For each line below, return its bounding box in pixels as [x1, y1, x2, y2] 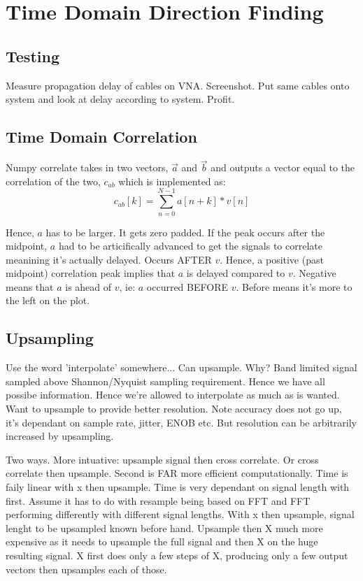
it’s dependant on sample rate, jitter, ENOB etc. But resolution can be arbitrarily [6, 415, 357, 429]
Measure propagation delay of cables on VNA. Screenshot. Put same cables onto [6, 78, 350, 92]
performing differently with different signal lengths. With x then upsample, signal [6, 507, 355, 522]
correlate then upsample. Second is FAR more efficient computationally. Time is [6, 466, 348, 480]
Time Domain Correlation [6, 126, 197, 148]
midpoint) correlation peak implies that [6, 266, 176, 280]
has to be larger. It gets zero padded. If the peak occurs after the [45, 224, 325, 239]
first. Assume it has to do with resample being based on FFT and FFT [6, 493, 311, 508]
